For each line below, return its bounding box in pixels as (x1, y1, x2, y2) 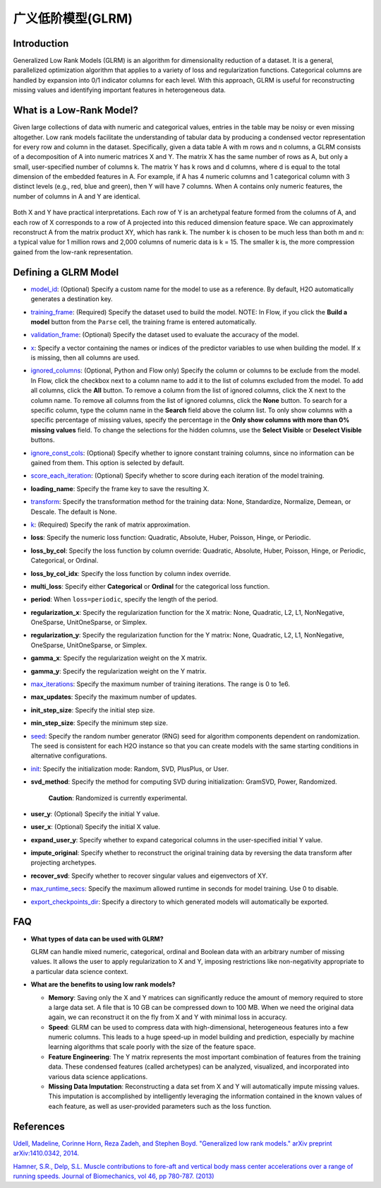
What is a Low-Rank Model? (13, 105, 139, 117)
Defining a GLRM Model (13, 266, 119, 278)
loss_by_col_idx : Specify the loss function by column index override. (30, 569, 231, 577)
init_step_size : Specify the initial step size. (30, 705, 155, 714)
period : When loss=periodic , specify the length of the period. (30, 595, 218, 604)
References (13, 1120, 65, 1132)
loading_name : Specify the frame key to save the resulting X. (30, 484, 210, 493)
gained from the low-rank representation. (13, 247, 133, 256)
